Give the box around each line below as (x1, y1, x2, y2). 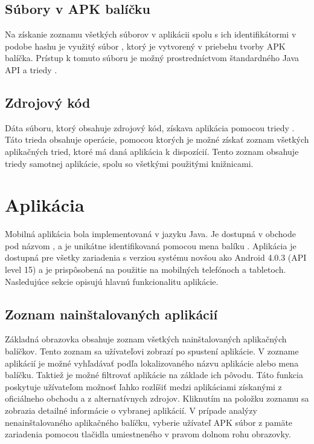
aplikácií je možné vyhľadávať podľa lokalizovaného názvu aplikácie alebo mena (5, 356, 299, 369)
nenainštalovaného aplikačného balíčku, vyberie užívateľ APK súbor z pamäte (5, 416, 293, 428)
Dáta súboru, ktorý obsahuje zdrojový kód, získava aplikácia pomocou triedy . (5, 121, 295, 134)
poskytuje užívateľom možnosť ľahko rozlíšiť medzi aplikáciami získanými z (5, 380, 282, 393)
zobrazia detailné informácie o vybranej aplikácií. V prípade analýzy (5, 404, 257, 417)
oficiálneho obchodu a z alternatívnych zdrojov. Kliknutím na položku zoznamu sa (5, 392, 309, 405)
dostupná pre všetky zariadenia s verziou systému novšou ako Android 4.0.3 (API (5, 251, 307, 264)
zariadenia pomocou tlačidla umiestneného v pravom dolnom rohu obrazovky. (5, 428, 291, 440)
